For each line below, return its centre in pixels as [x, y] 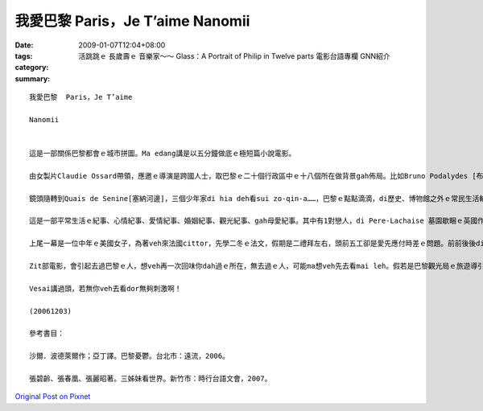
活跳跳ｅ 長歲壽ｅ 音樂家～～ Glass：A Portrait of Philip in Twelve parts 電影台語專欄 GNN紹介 [234, 55]
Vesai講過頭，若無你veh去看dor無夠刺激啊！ [105, 288]
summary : [33, 78]
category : [32, 68]
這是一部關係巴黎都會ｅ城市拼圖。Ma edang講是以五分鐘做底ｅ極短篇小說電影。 [163, 154]
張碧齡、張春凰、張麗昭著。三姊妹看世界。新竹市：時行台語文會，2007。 [151, 378]
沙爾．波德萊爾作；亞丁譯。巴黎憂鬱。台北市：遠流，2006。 [129, 356]
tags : [24, 55]
